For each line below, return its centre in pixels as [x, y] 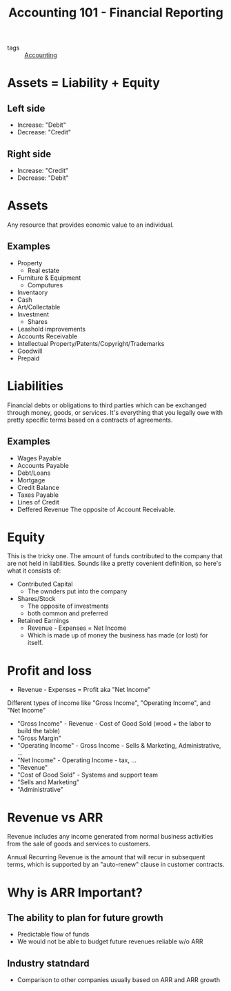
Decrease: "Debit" [43, 178]
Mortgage [31, 480]
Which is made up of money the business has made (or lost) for [118, 635]
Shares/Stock [37, 599]
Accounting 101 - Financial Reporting [116, 13]
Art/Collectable [39, 307]
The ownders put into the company [77, 591]
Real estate [43, 270]
